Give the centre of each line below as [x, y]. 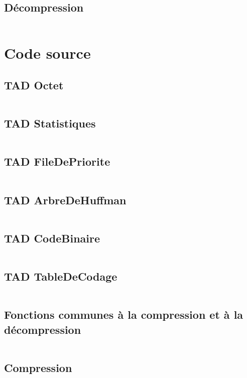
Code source [47, 53]
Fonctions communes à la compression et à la [124, 314]
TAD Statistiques [50, 123]
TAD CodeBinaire [52, 238]
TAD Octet [34, 85]
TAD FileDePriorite [57, 161]
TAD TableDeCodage [61, 276]
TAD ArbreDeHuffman [65, 200]
